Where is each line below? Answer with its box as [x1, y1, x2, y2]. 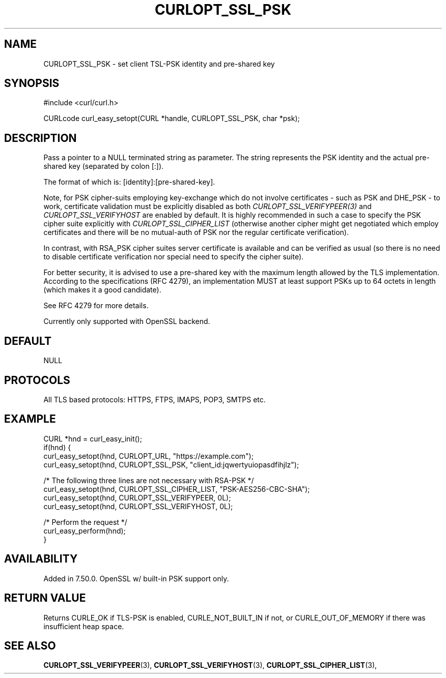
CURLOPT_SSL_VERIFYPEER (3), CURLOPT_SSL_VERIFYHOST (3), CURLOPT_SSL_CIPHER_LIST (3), [43, 661, 377, 670]
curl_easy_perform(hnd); [43, 526, 126, 535]
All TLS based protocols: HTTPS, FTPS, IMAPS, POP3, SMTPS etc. [43, 395, 266, 404]
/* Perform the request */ [43, 517, 127, 526]
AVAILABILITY [4, 552, 78, 566]
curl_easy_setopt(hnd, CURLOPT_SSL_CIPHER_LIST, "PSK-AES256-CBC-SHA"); [43, 484, 310, 493]
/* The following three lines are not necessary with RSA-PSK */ [43, 476, 254, 485]
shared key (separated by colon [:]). [43, 162, 164, 171]
